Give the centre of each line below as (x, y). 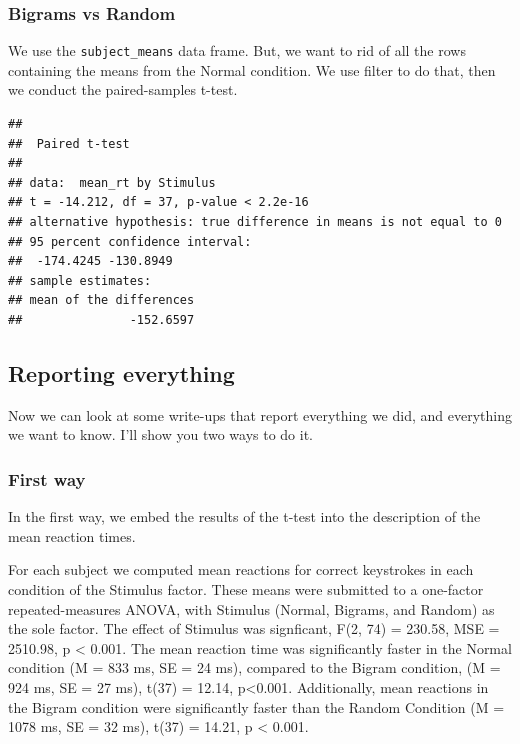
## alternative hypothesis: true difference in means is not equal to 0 (255, 222)
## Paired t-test (69, 143)
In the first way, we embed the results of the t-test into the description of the (244, 516)
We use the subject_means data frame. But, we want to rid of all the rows (237, 50)
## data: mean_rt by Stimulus (112, 182)
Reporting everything (121, 372)
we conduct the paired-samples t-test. (123, 89)
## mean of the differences (101, 300)
